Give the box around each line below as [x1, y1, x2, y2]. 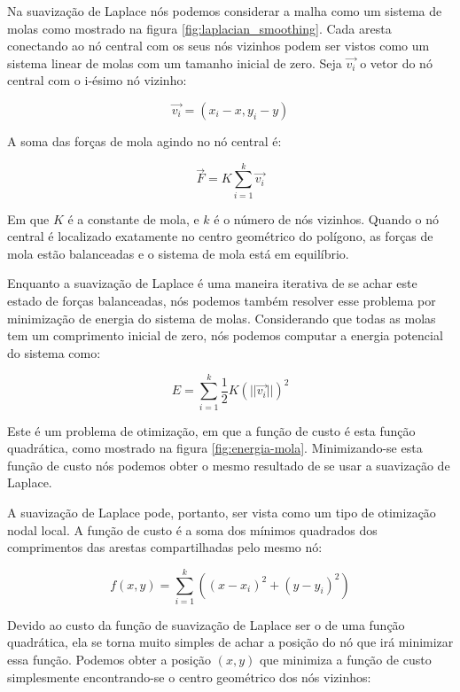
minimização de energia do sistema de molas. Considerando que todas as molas [7, 308, 436, 327]
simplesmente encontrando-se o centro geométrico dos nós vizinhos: [7, 667, 371, 686]
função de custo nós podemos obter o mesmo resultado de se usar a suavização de [7, 455, 450, 474]
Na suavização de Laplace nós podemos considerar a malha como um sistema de [7, 2, 442, 19]
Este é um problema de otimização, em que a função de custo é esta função [7, 421, 416, 439]
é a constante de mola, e [67, 209, 199, 228]
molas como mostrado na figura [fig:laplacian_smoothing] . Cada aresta [7, 19, 392, 37]
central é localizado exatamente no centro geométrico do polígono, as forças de [7, 227, 433, 245]
